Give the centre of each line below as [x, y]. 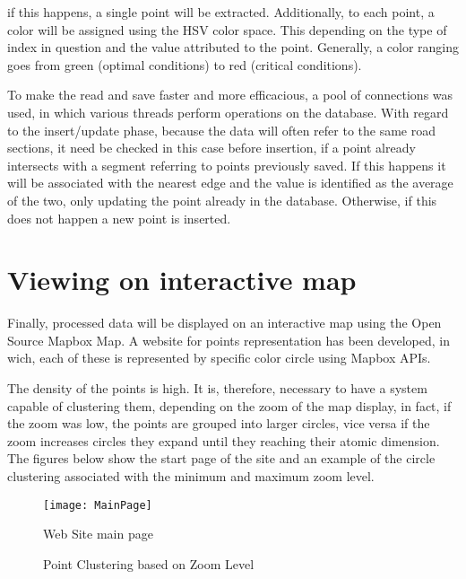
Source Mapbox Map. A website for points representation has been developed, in [229, 340]
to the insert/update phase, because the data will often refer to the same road [222, 130]
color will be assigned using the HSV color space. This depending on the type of [227, 29]
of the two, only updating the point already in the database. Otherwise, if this [222, 200]
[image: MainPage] [98, 505]
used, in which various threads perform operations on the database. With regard [228, 112]
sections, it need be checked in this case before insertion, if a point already [211, 148]
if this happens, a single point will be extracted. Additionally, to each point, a [221, 12]
